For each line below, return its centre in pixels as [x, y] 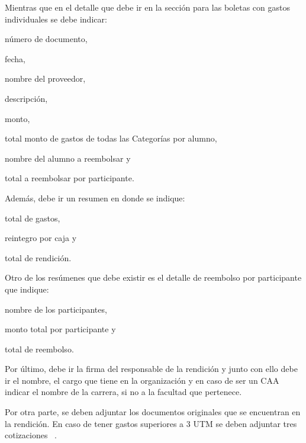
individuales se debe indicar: [56, 19]
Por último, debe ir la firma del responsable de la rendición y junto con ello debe [151, 369]
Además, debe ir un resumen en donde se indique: [95, 198]
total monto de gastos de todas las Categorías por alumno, [111, 138]
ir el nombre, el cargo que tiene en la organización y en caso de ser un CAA [142, 380]
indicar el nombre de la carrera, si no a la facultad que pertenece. [123, 392]
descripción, [26, 98]
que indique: [27, 289]
